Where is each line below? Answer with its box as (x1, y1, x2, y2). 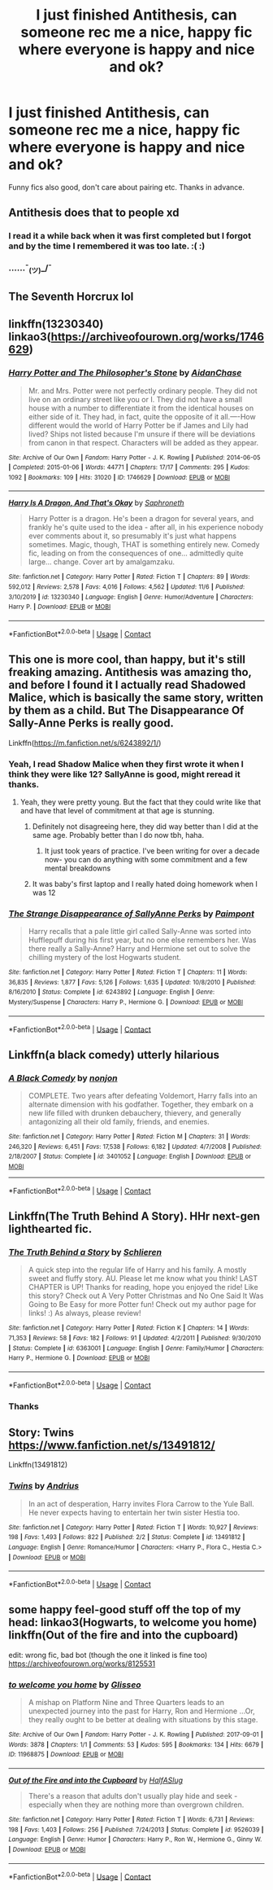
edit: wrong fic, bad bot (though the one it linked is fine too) (8, 1650, 208, 1660)
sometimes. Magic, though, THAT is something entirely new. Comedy (28, 540, 260, 550)
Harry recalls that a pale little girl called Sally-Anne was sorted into (28, 927, 252, 936)
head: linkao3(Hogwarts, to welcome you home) (8, 1616, 258, 1629)
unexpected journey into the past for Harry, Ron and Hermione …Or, (28, 1706, 256, 1716)
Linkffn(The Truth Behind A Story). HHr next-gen (8, 1209, 261, 1223)
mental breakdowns (44, 863, 111, 873)
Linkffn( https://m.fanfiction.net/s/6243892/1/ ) (8, 738, 162, 748)
